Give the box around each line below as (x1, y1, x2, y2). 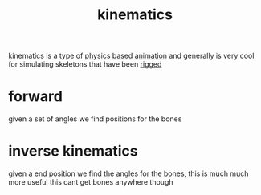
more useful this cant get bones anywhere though (8, 177, 173, 187)
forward (8, 87, 63, 106)
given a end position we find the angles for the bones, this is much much (8, 169, 249, 178)
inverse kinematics (8, 142, 138, 160)
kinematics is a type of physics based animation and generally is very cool (8, 51, 255, 61)
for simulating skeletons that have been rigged (8, 59, 162, 69)
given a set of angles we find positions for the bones (8, 114, 182, 124)
